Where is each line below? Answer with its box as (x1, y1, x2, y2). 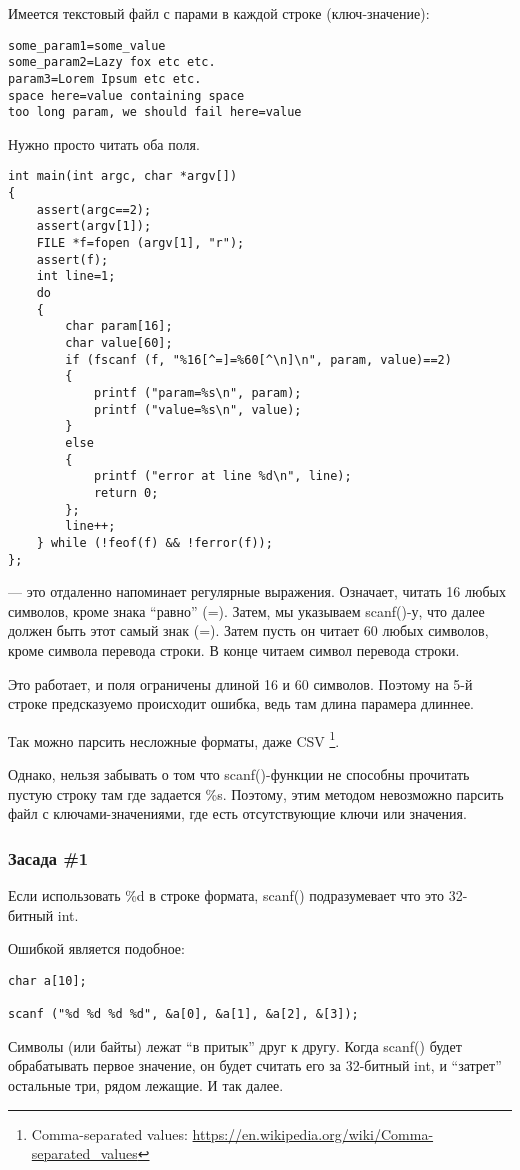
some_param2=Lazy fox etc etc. (8, 55, 216, 70)
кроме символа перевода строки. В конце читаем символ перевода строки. (8, 640, 460, 660)
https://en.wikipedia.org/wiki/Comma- (192, 1123, 434, 1144)
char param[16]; (65, 319, 173, 334)
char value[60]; (65, 336, 173, 351)
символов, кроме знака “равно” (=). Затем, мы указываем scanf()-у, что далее (8, 600, 485, 621)
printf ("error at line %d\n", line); (93, 469, 352, 484)
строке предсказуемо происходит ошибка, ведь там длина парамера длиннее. (8, 693, 475, 714)
